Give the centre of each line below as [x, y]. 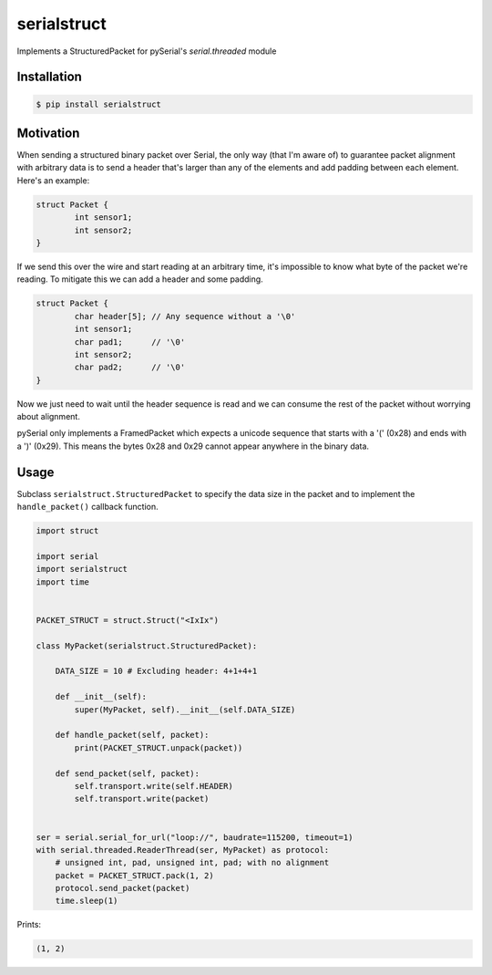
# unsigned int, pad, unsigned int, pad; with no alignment [192, 863]
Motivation [48, 133]
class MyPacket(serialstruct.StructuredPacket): [147, 646]
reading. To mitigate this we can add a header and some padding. [140, 279]
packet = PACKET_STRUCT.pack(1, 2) [134, 875]
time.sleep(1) [87, 901]
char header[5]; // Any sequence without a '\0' [185, 316]
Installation [49, 77]
